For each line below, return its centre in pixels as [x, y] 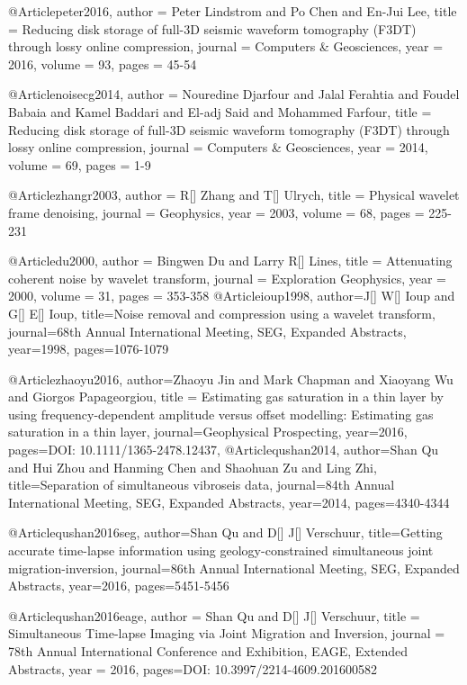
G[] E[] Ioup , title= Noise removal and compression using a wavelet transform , [222, 313]
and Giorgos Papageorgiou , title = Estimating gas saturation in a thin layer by [226, 397]
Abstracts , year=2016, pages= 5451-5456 [119, 586]
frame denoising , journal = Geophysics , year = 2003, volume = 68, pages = [216, 212]
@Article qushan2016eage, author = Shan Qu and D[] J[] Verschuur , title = [214, 615]
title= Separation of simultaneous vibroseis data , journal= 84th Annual [202, 485]
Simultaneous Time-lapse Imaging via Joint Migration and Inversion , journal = [227, 633]
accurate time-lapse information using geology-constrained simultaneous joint [221, 550]
